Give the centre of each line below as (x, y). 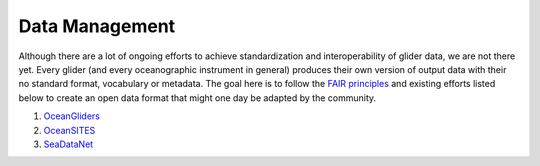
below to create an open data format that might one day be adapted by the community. (197, 97)
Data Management (97, 26)
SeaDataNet (68, 144)
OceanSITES (69, 130)
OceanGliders (71, 116)
